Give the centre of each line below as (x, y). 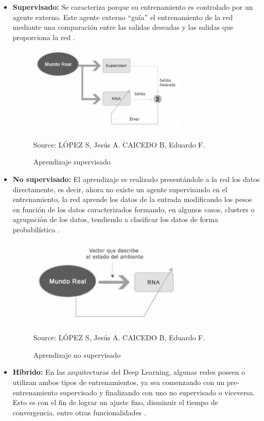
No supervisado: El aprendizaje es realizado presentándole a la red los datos (136, 179)
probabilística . (36, 229)
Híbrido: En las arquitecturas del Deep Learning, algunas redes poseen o (129, 372)
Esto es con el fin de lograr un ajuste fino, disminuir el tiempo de (115, 402)
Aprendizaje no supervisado (77, 354)
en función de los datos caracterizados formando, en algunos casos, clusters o (134, 209)
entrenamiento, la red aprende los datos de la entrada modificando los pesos (132, 199)
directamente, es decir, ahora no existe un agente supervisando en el (120, 189)
